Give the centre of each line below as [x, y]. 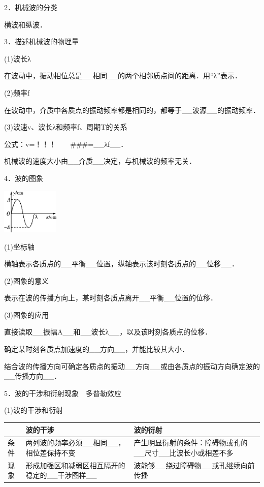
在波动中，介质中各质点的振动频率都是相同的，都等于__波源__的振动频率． [132, 110]
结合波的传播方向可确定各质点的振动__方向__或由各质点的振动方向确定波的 [132, 366]
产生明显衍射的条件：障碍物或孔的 [191, 443]
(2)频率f [17, 92]
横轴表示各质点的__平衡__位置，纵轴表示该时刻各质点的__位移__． [121, 264]
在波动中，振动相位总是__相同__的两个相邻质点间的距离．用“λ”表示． [123, 75]
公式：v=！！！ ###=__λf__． [66, 144]
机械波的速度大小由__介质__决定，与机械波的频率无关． [100, 161]
